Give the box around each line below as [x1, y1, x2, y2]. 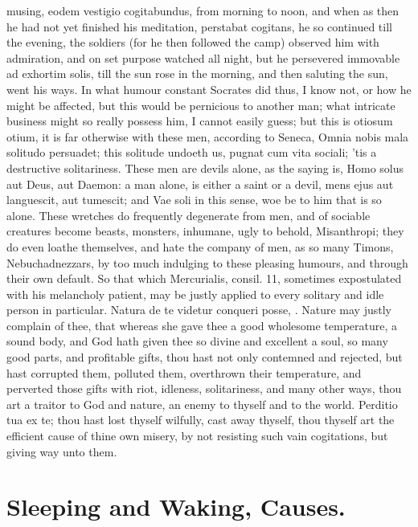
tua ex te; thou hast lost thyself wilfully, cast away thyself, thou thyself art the [6, 411, 395, 428]
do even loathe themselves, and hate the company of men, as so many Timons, [6, 238, 394, 255]
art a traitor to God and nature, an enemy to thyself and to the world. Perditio [6, 395, 398, 412]
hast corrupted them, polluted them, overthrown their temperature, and [6, 364, 362, 381]
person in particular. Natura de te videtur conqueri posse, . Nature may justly [6, 301, 391, 318]
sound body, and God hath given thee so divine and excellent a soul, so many [6, 333, 388, 349]
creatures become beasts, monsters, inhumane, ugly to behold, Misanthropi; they [6, 223, 404, 239]
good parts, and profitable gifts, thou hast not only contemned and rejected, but [6, 349, 403, 366]
